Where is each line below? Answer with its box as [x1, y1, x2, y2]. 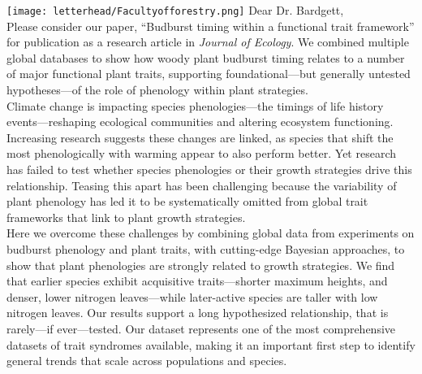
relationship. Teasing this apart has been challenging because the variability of [6, 176, 397, 194]
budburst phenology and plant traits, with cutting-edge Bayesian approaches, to [6, 240, 405, 257]
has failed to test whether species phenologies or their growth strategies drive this [6, 161, 412, 177]
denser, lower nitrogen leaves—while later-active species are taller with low [6, 288, 378, 305]
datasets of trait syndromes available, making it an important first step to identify [6, 336, 416, 353]
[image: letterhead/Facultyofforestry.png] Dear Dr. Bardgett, [6, 2, 344, 18]
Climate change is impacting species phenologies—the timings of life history [6, 97, 384, 114]
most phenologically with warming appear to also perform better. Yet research [6, 145, 397, 162]
